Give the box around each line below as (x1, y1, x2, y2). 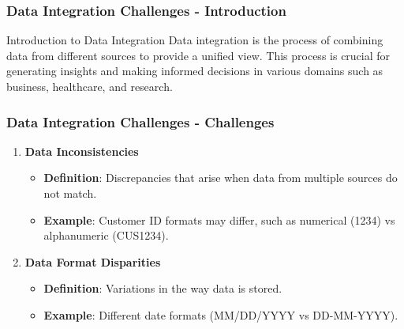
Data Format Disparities (24, 253, 161, 270)
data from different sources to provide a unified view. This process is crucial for (6, 47, 391, 63)
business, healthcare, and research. (6, 78, 173, 94)
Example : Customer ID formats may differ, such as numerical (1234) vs (43, 211, 395, 228)
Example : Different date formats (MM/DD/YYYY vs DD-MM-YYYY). (43, 306, 398, 323)
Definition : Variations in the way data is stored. (43, 280, 282, 297)
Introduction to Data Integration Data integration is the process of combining (6, 32, 383, 48)
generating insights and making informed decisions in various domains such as (6, 62, 383, 79)
